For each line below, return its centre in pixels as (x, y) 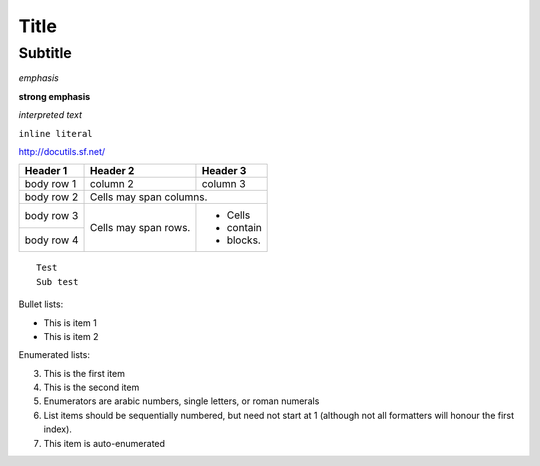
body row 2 (51, 197)
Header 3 (224, 171)
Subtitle (45, 53)
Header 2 (112, 171)
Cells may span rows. (140, 228)
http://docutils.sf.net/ (62, 151)
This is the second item (91, 387)
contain (244, 228)
